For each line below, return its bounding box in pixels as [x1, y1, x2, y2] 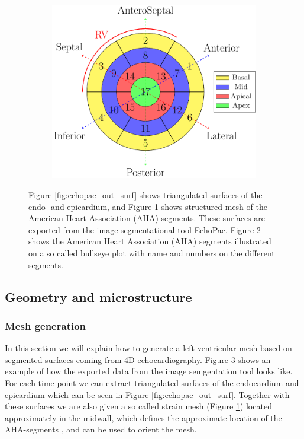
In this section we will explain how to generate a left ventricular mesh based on [5, 342, 292, 354]
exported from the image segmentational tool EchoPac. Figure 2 [28, 223, 261, 236]
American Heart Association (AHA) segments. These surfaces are [28, 212, 266, 224]
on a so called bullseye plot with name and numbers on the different [28, 247, 275, 259]
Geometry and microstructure [5, 287, 192, 306]
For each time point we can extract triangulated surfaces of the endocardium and [5, 376, 299, 389]
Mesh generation [5, 318, 86, 333]
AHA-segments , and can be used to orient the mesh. [5, 423, 197, 435]
